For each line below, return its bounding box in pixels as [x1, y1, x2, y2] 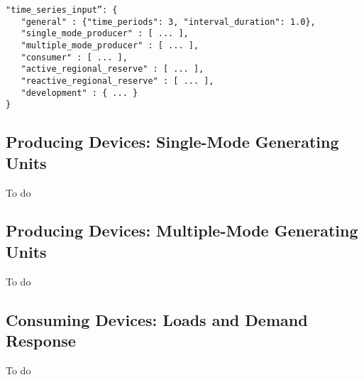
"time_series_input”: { [6, 5, 118, 15]
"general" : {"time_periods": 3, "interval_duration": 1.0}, [21, 16, 316, 27]
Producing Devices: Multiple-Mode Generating [6, 219, 358, 241]
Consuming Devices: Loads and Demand [6, 308, 308, 330]
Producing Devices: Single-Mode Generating [6, 131, 339, 153]
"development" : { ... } [21, 87, 138, 98]
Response [6, 330, 76, 352]
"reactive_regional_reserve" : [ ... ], [21, 75, 214, 86]
